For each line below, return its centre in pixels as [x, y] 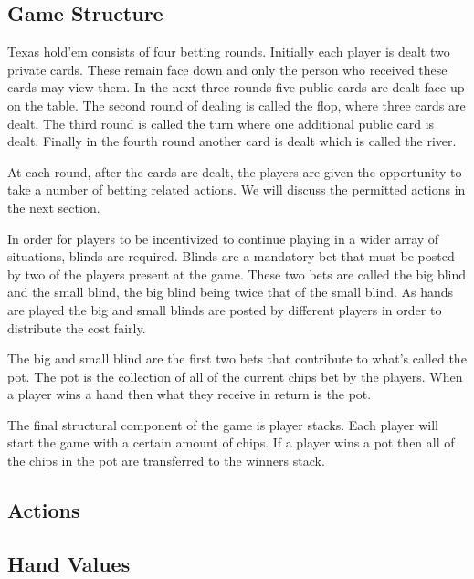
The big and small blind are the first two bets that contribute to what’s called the [237, 358]
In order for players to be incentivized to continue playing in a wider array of [223, 238]
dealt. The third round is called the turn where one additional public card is [221, 123]
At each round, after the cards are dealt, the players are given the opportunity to [235, 171]
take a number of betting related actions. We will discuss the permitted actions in [237, 189]
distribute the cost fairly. [77, 327]
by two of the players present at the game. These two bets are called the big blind [237, 274]
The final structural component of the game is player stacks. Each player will [223, 424]
